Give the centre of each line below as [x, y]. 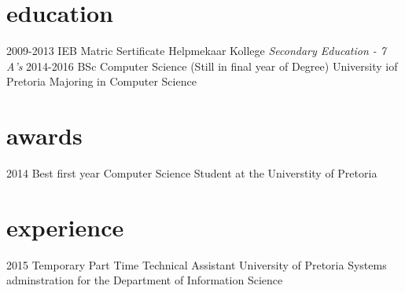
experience [65, 227]
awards [44, 136]
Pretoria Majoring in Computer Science [101, 81]
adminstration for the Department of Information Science [145, 280]
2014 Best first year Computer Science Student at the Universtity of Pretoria [192, 173]
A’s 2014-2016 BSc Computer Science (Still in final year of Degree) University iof [202, 66]
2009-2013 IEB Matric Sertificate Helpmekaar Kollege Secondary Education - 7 [196, 51]
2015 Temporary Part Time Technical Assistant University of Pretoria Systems [197, 264]
